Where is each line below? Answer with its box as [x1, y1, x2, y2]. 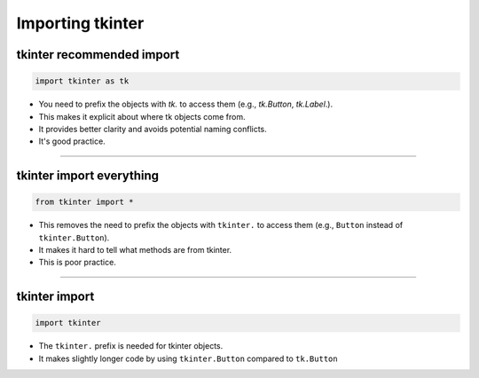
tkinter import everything [16, 169, 160, 184]
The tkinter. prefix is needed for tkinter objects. [38, 341, 224, 351]
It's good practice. [38, 136, 106, 146]
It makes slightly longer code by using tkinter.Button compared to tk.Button [38, 353, 338, 364]
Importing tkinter [16, 13, 145, 33]
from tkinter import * [35, 197, 134, 208]
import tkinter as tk [35, 76, 130, 86]
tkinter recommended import [16, 47, 180, 62]
